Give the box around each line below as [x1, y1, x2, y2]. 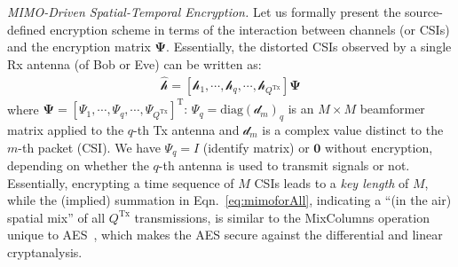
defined [7, 20, 46, 38]
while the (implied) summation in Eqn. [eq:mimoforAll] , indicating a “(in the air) [7, 191, 452, 209]
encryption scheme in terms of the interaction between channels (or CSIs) [50, 20, 450, 38]
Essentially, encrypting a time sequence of [7, 173, 234, 192]
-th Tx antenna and [133, 120, 240, 138]
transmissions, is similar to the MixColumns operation [134, 208, 430, 226]
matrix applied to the [7, 120, 124, 138]
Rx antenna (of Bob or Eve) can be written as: [7, 54, 262, 73]
